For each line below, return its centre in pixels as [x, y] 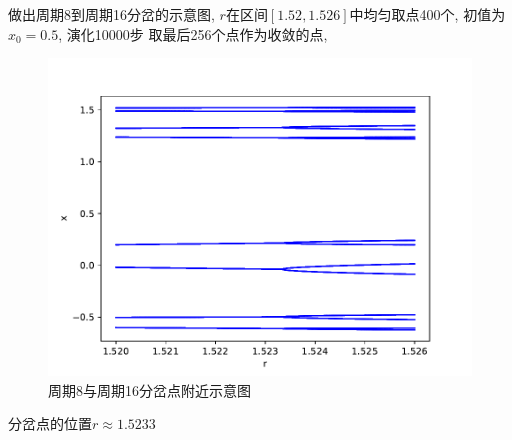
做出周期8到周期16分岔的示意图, [111, 14]
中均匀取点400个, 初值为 [427, 14]
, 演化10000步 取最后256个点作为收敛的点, [193, 33]
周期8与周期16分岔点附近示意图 [149, 389]
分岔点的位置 [50, 423]
